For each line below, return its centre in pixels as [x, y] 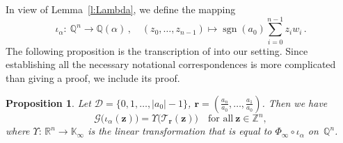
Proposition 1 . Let [48, 102]
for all [221, 119]
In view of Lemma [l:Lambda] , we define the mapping [121, 9]
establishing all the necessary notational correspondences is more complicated [171, 64]
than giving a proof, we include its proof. [93, 77]
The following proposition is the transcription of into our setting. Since [157, 50]
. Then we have [295, 102]
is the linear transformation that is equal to [180, 131]
